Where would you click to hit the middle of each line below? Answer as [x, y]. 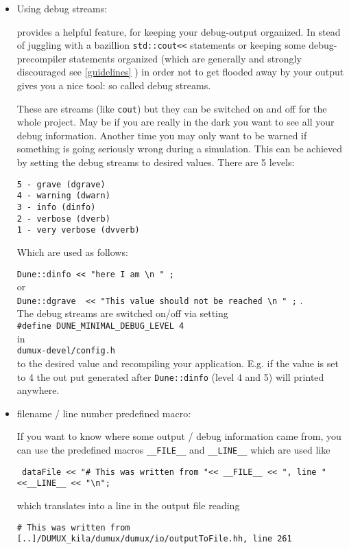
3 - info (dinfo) [56, 207]
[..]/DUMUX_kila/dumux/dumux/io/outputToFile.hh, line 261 [154, 539]
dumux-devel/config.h [66, 351]
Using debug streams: [62, 8]
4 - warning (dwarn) [63, 196]
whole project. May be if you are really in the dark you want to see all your [176, 122]
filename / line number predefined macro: [104, 413]
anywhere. [38, 390]
